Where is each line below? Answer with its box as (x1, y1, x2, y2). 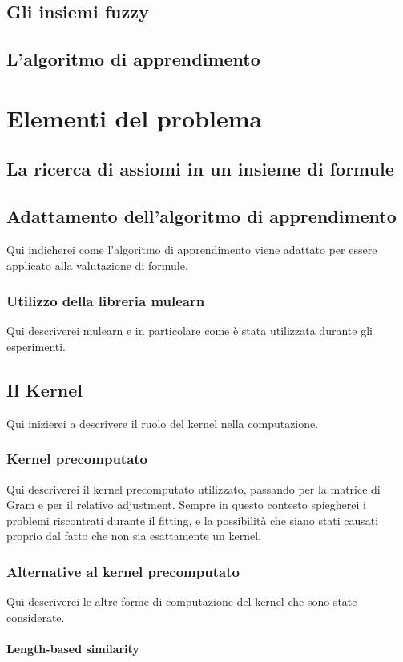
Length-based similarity (6, 640, 139, 656)
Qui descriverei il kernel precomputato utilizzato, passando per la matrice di (6, 480, 381, 497)
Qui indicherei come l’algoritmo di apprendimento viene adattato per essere (6, 240, 377, 257)
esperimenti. (6, 337, 66, 354)
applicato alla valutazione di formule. (6, 256, 188, 273)
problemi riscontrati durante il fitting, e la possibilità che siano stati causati (6, 511, 379, 528)
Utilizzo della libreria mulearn (6, 291, 205, 311)
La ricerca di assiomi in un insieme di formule (6, 156, 394, 181)
